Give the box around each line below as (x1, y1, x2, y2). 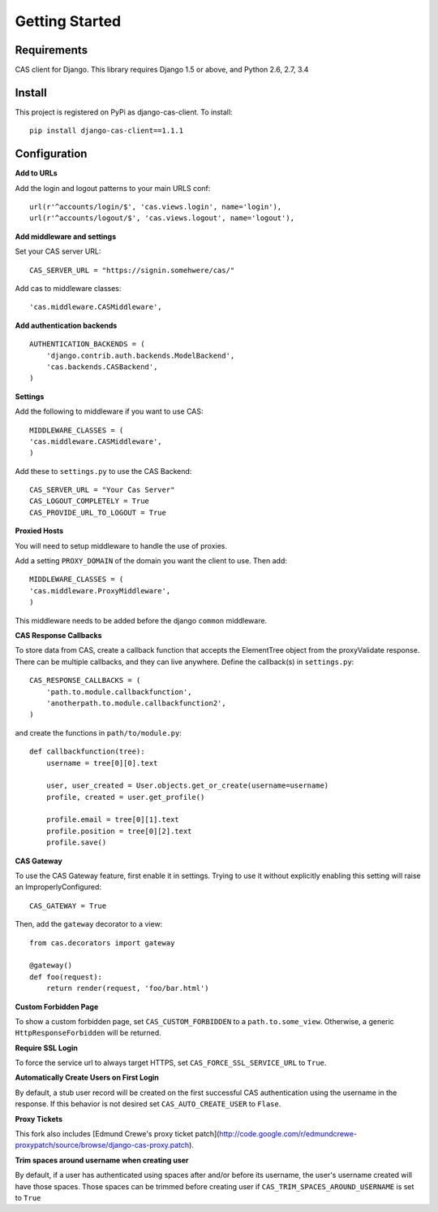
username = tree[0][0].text (45, 758, 158, 767)
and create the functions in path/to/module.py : (15, 728, 182, 737)
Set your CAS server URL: (15, 246, 101, 256)
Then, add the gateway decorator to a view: (15, 919, 163, 929)
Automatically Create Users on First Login (15, 1073, 160, 1083)
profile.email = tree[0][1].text (45, 815, 180, 824)
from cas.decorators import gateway (29, 938, 175, 947)
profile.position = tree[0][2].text (45, 826, 192, 836)
